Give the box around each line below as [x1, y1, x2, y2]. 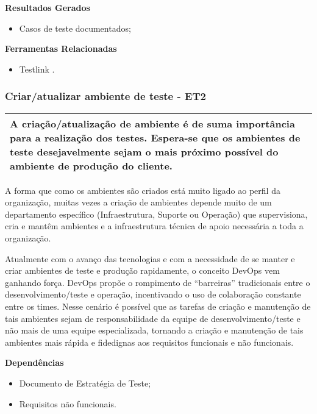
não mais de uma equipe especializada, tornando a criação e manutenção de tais [5, 324, 304, 337]
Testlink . [19, 62, 55, 75]
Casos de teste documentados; [19, 21, 131, 34]
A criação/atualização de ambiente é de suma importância [10, 116, 295, 130]
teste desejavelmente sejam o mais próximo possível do [10, 144, 279, 159]
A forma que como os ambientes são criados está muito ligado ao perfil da [5, 184, 280, 196]
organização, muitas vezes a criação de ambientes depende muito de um [5, 196, 272, 209]
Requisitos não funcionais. [19, 397, 116, 410]
